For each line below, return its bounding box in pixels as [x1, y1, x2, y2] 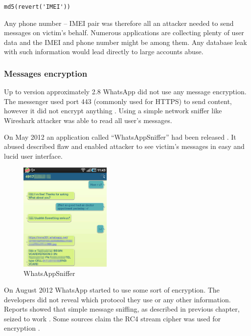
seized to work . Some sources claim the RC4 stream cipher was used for [4, 313, 221, 323]
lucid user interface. [4, 150, 63, 161]
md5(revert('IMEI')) [4, 3, 71, 10]
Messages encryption [4, 67, 88, 79]
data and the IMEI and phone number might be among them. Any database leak [4, 37, 247, 47]
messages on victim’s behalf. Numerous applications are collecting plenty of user [4, 27, 244, 38]
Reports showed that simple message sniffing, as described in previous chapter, [4, 304, 240, 314]
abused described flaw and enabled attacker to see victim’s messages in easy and [4, 141, 245, 151]
